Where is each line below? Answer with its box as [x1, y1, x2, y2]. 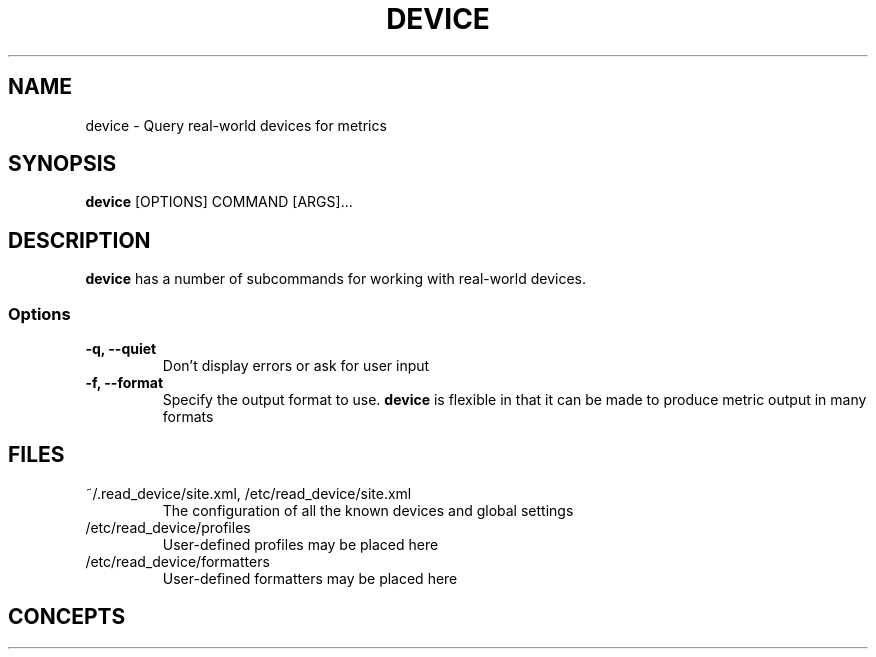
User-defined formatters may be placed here [162, 569, 458, 587]
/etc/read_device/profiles [85, 518, 251, 536]
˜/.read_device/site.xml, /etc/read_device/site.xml [85, 484, 412, 502]
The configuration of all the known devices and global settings [162, 501, 574, 519]
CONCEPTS [8, 604, 126, 630]
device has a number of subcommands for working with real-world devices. [85, 270, 587, 288]
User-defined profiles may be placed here [162, 535, 439, 553]
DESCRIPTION [8, 227, 151, 253]
